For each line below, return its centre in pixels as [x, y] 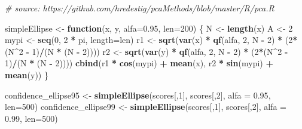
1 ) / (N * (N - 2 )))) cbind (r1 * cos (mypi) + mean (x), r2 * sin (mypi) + [139, 63]
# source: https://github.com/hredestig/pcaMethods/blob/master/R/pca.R [140, 8]
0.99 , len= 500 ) [31, 118]
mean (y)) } [27, 74]
